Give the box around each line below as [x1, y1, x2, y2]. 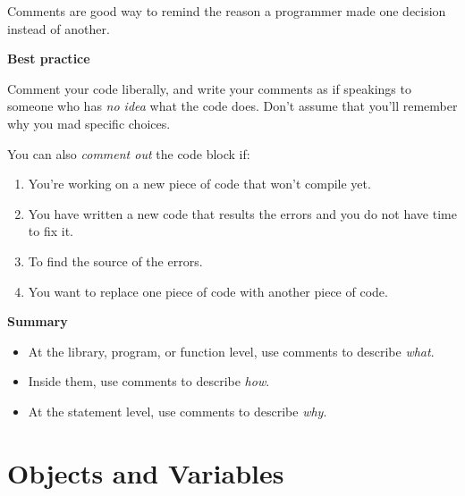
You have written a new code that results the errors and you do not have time [28, 204, 457, 223]
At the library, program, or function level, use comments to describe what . [28, 341, 435, 360]
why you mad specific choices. [7, 113, 171, 132]
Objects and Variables [7, 454, 284, 491]
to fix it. [28, 222, 73, 240]
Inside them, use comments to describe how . [28, 372, 270, 391]
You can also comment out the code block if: [7, 144, 250, 163]
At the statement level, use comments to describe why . [28, 401, 327, 420]
